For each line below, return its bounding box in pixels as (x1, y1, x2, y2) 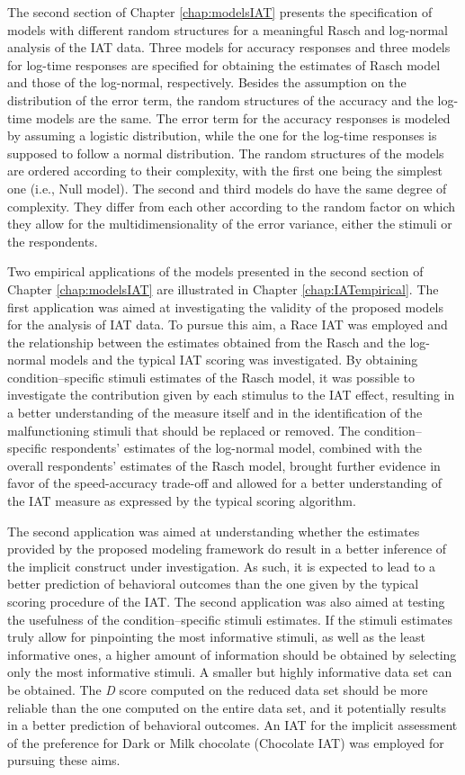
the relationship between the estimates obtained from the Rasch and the (7, 332, 406, 351)
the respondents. (7, 231, 98, 250)
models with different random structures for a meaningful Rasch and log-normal (7, 20, 448, 39)
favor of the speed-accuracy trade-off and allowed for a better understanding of (7, 473, 443, 492)
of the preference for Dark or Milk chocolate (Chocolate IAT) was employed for (7, 733, 444, 752)
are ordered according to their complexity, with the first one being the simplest (7, 161, 443, 180)
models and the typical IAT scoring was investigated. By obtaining (49, 350, 418, 369)
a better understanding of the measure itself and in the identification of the (7, 403, 423, 422)
